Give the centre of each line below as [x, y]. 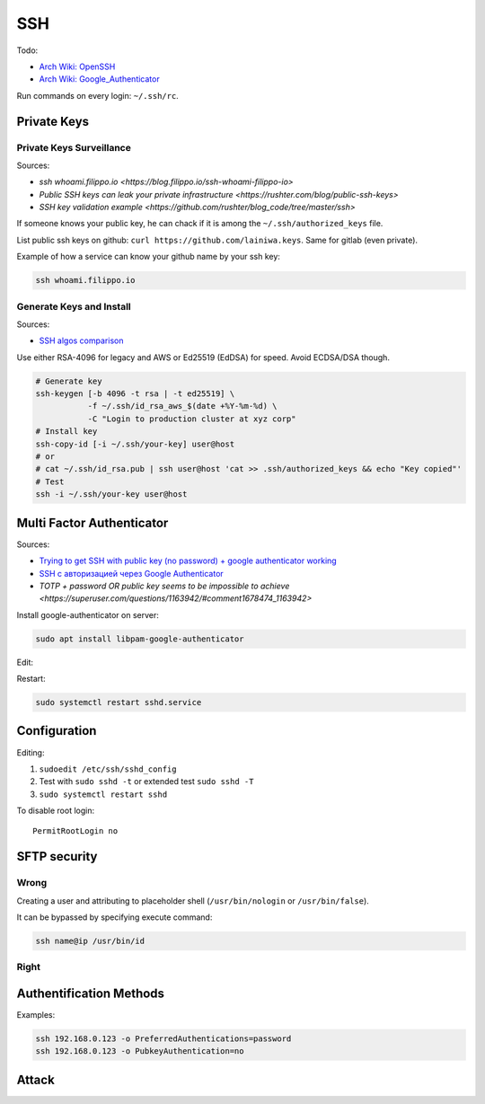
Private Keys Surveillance [74, 147]
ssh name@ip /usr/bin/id [90, 941]
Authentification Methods [91, 993]
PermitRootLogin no [75, 831]
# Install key [66, 432]
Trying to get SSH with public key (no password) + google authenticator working [188, 561]
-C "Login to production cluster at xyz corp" [192, 419]
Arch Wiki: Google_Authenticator [100, 79]
